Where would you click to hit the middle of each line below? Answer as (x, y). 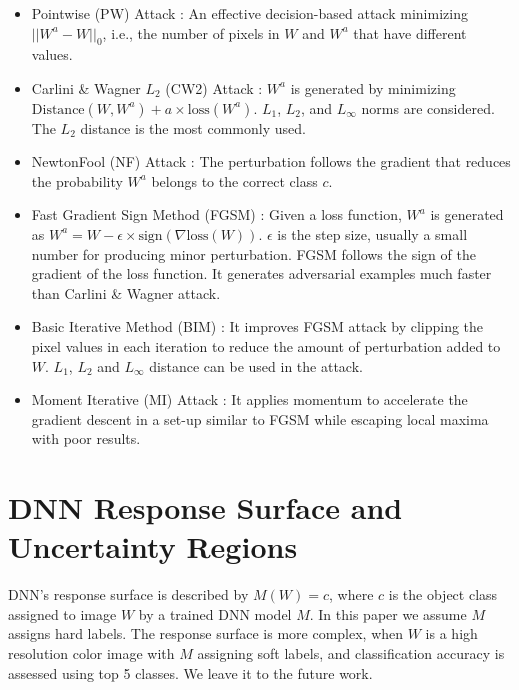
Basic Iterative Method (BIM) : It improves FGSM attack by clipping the (257, 326)
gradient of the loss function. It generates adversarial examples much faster (261, 273)
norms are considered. (428, 107)
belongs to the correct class (234, 180)
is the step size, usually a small (372, 233)
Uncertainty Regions (153, 546)
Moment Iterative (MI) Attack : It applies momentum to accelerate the (249, 399)
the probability (77, 180)
